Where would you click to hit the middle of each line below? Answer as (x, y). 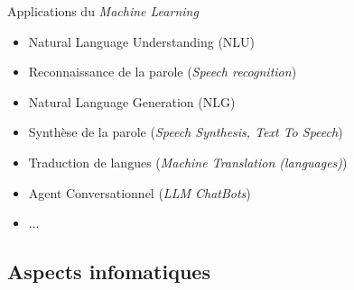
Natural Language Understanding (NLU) (142, 41)
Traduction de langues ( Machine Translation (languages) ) (188, 162)
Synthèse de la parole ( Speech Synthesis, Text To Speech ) (186, 132)
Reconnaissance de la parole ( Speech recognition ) (163, 72)
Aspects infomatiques (109, 272)
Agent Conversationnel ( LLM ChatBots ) (140, 192)
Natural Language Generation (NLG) (132, 101)
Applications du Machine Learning (103, 11)
